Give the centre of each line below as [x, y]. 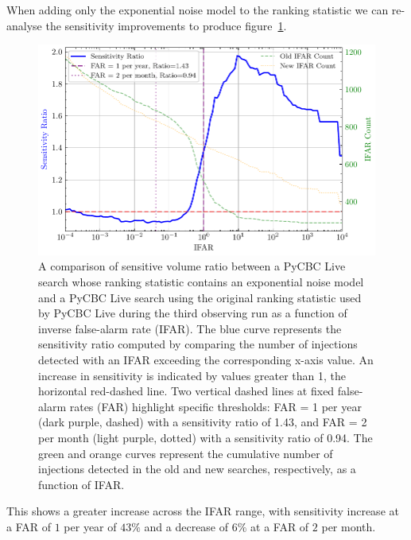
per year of [90, 526]
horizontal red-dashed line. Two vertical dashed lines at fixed [186, 391]
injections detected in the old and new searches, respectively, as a [197, 469]
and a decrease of [186, 526]
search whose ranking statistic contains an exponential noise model [201, 282]
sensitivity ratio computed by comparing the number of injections [198, 344]
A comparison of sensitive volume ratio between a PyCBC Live [192, 266]
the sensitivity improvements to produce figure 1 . [166, 25]
